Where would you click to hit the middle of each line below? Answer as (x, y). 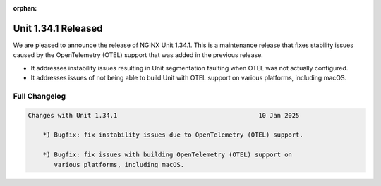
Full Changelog (40, 96)
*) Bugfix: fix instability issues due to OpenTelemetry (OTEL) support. (173, 135)
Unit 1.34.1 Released (58, 28)
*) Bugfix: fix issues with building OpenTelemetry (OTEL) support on (168, 155)
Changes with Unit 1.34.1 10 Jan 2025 (164, 115)
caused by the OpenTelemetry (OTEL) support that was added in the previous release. (138, 55)
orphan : (25, 8)
